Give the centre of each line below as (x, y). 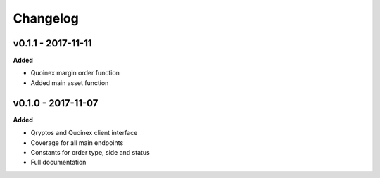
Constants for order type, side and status (90, 152)
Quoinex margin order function (75, 73)
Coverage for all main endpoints (77, 142)
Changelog (46, 18)
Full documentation (58, 163)
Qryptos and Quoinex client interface (84, 133)
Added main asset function (70, 83)
